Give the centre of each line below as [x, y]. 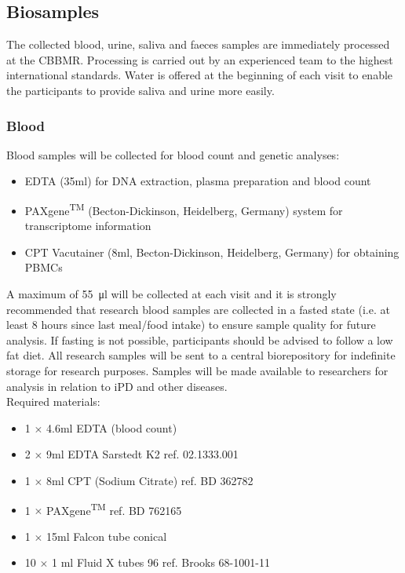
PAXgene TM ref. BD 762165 [114, 509]
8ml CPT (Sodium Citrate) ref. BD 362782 [150, 480]
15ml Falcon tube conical [107, 536]
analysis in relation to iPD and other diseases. [117, 386]
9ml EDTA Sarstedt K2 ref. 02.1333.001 [142, 454]
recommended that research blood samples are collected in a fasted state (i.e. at [198, 309]
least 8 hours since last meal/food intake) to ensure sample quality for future [191, 325]
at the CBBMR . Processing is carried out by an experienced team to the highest [200, 59]
